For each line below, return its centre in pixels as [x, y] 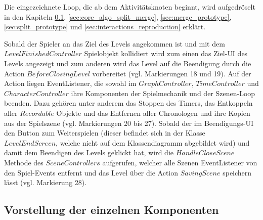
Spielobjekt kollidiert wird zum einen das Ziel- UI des [166, 53]
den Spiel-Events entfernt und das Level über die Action [91, 172]
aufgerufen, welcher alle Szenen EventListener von [180, 162]
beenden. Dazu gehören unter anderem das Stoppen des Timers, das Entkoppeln [128, 103]
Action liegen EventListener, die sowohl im [70, 83]
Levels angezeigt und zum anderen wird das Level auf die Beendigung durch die [128, 63]
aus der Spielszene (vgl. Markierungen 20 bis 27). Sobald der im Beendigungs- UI [129, 123]
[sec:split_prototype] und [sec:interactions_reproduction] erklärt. [105, 27]
